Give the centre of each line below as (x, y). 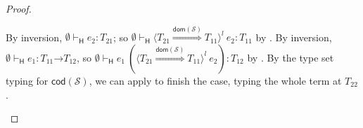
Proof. (19, 8)
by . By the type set (291, 57)
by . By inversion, (294, 37)
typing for (27, 80)
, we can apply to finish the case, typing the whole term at (215, 80)
